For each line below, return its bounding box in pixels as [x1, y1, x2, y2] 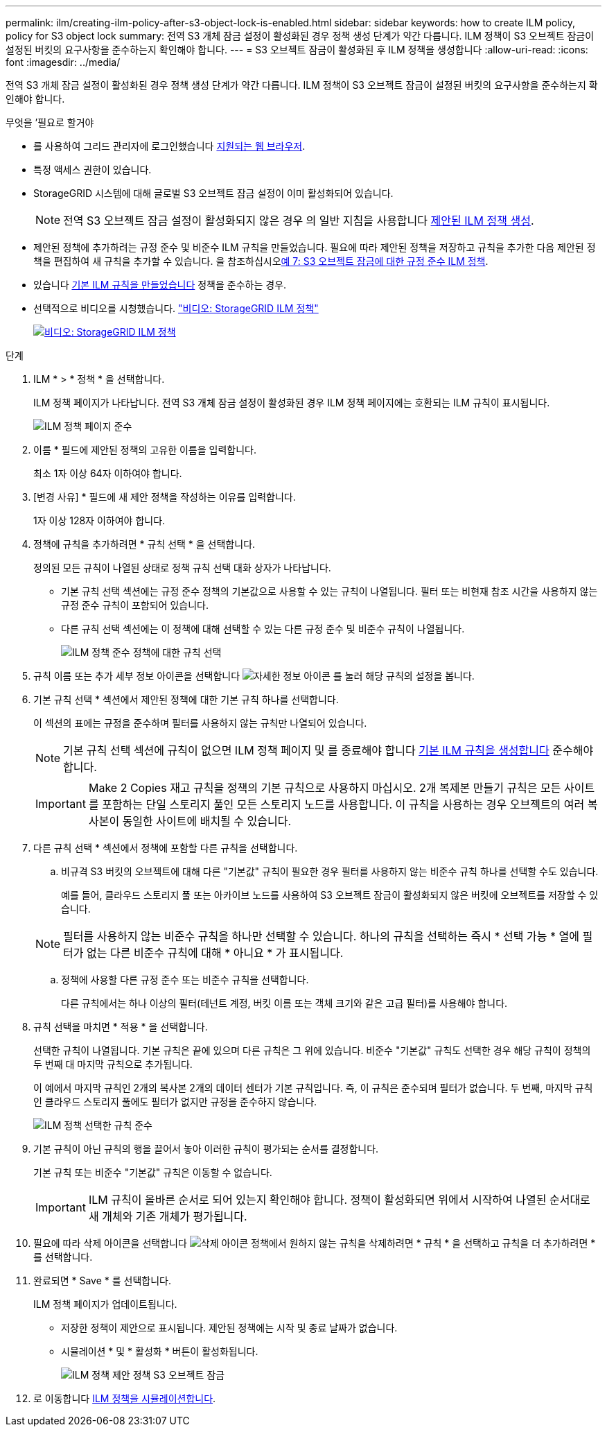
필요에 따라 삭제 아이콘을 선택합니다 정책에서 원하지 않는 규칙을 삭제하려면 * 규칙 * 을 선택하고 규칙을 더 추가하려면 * [33, 1237, 596, 1249]
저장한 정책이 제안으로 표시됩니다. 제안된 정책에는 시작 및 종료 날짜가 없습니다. [61, 1322, 398, 1334]
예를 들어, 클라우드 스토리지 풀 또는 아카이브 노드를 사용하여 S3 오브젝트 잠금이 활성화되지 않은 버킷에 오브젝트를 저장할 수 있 [61, 889, 599, 901]
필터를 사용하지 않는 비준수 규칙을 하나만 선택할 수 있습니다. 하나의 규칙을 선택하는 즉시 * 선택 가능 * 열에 [63, 929, 579, 943]
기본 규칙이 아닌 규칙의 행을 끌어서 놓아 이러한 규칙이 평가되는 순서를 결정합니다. [33, 1143, 379, 1155]
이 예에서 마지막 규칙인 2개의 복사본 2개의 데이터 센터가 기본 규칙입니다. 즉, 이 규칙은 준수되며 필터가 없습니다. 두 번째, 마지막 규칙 [33, 1082, 593, 1094]
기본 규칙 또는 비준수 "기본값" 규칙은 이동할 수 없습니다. [33, 1166, 272, 1178]
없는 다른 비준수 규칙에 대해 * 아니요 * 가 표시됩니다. [87, 946, 344, 960]
